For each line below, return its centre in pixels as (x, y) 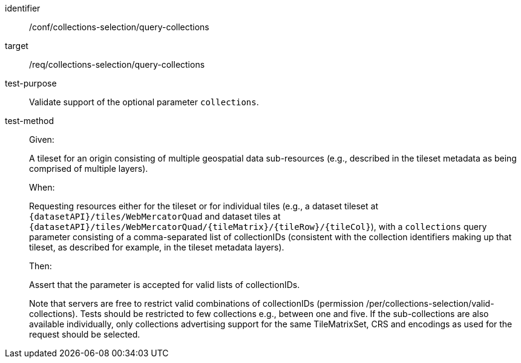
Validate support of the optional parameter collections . (144, 102)
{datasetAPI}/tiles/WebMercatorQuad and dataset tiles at (155, 216)
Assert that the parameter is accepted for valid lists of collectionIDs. (165, 285)
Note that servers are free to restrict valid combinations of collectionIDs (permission (197, 303)
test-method (29, 121)
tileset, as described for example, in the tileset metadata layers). (157, 247)
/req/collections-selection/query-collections (117, 64)
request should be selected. (85, 334)
